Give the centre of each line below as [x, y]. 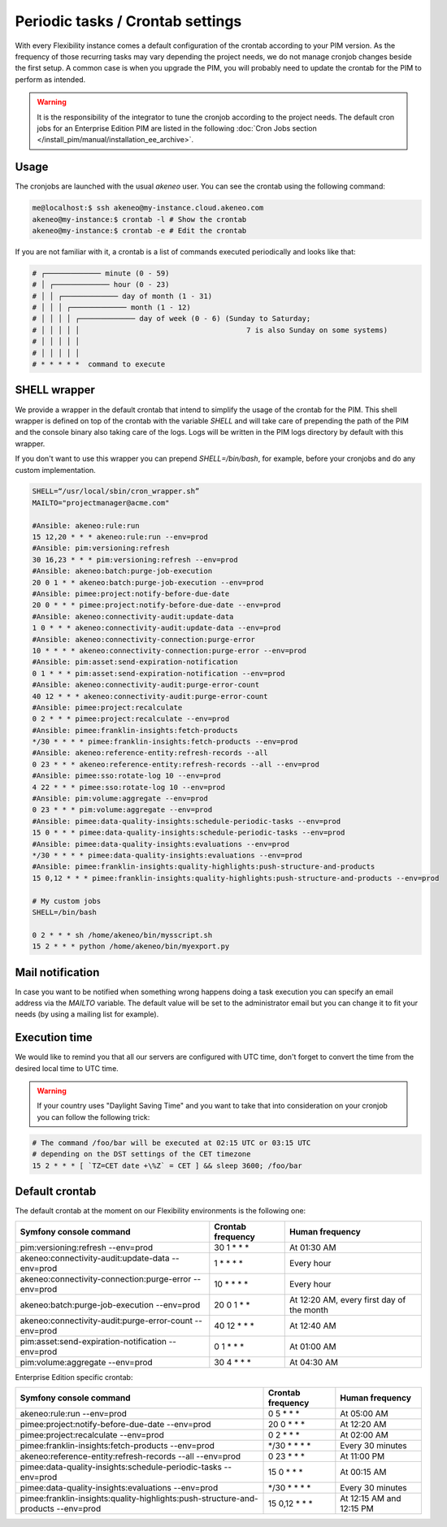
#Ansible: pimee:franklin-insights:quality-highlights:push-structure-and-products [204, 867]
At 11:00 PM [362, 1456]
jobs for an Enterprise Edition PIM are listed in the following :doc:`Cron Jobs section [177, 128]
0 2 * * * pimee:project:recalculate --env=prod [131, 719]
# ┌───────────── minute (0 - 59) [101, 273]
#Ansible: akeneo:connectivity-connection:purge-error [143, 639]
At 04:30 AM [314, 1362]
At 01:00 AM [312, 1347]
